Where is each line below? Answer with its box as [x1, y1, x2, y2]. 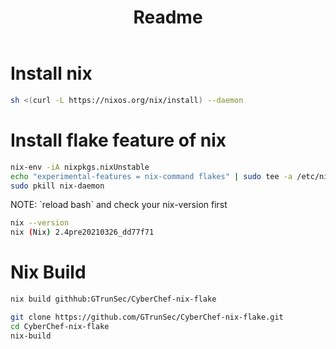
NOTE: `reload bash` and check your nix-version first [10, 199, 228, 211]
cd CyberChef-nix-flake [10, 321, 110, 331]
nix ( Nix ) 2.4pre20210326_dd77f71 [10, 227, 155, 238]
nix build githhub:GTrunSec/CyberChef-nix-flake [10, 294, 217, 305]
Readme [133, 6, 203, 29]
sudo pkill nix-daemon [10, 181, 105, 191]
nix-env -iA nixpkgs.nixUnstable [10, 162, 150, 172]
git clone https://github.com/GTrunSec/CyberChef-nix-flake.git [10, 312, 284, 322]
